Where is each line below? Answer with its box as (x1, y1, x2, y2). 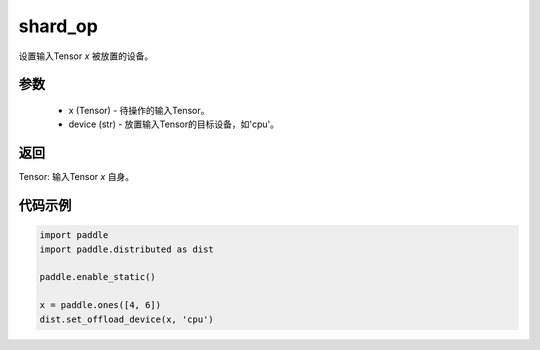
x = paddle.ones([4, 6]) (39, 300, 162, 311)
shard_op (18, 15, 99, 37)
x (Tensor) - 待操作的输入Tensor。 (68, 104, 210, 116)
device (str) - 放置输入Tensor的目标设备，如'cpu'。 (68, 118, 280, 130)
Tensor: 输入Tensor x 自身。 (18, 171, 135, 183)
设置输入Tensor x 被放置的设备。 (18, 50, 154, 62)
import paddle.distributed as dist (39, 243, 214, 255)
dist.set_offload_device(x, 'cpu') (39, 313, 214, 325)
